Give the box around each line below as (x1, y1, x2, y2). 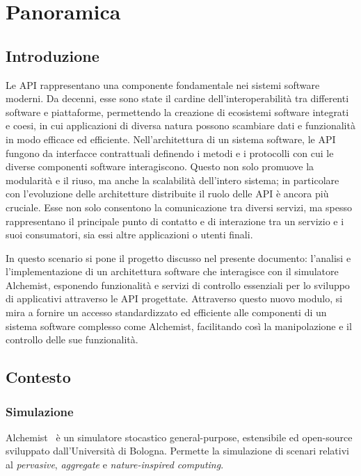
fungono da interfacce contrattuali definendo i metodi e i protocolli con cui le (6, 145, 334, 160)
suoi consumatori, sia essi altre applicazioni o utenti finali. (6, 227, 253, 242)
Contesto (6, 366, 71, 388)
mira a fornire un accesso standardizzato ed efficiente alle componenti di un (6, 305, 327, 320)
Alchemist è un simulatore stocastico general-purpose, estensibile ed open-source (6, 429, 353, 444)
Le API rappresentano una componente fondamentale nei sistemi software (6, 77, 320, 92)
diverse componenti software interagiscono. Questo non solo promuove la (6, 159, 314, 174)
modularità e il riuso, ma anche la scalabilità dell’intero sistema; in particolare (6, 172, 339, 187)
